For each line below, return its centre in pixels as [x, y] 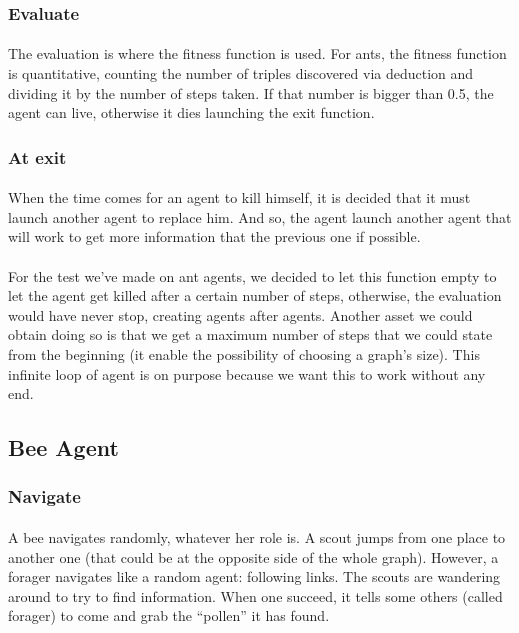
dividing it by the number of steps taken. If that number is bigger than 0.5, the [251, 92]
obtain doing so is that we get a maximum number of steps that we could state [250, 334]
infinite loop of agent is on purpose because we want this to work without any [247, 373]
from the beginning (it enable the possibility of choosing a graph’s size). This [244, 354]
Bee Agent [63, 447]
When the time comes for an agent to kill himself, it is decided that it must [239, 197]
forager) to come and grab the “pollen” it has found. [169, 615]
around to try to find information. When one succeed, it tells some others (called [255, 595]
